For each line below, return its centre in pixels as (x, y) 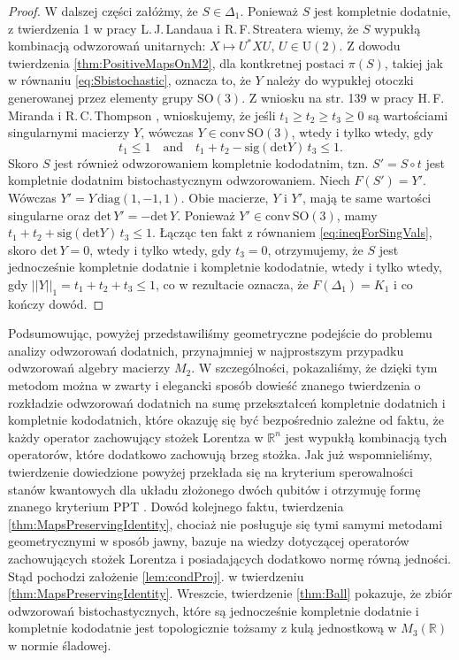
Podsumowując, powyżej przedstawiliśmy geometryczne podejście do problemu (220, 333)
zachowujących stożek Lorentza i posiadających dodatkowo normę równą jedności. (230, 559)
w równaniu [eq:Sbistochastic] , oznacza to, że (130, 80)
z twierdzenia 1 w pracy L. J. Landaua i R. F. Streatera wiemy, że (184, 28)
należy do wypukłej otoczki (340, 80)
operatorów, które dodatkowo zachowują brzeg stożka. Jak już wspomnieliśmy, (220, 454)
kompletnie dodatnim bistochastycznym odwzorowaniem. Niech (179, 180)
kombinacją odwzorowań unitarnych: (107, 46)
